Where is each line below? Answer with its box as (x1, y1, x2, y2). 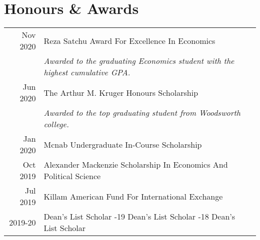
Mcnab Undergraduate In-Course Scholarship (43, 138, 202, 150)
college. (43, 118, 69, 130)
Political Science (43, 170, 101, 182)
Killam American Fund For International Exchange (43, 190, 223, 202)
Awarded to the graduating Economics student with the (43, 55, 234, 67)
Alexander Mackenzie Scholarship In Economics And (43, 159, 228, 171)
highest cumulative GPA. (43, 66, 130, 78)
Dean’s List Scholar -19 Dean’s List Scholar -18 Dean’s (43, 211, 235, 223)
